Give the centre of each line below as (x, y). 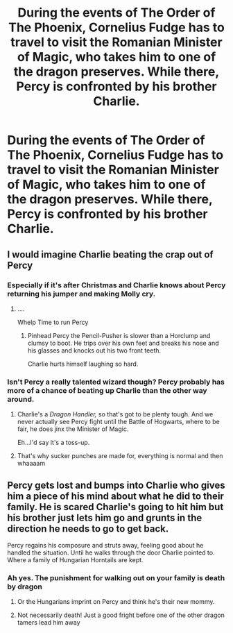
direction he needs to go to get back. (88, 529)
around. (21, 399)
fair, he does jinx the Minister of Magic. (73, 429)
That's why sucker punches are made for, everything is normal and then (120, 456)
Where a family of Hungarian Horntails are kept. (75, 559)
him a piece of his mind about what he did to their (115, 496)
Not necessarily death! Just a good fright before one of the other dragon (121, 615)
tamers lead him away (49, 623)
